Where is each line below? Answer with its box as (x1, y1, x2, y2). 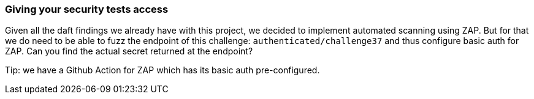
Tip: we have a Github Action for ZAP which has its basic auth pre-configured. (5, 65, 320, 76)
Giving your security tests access (5, 3, 169, 15)
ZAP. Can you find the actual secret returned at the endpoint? (5, 46, 253, 57)
